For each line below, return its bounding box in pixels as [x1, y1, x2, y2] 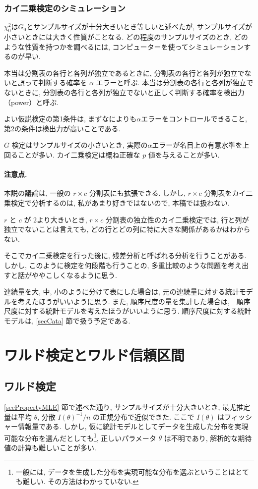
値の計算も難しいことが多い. [4, 442, 96, 453]
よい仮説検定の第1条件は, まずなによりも [4, 113, 137, 124]
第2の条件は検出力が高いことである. [4, 123, 121, 133]
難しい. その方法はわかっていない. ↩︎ [22, 476, 139, 487]
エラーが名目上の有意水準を [152, 140, 243, 150]
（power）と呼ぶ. [4, 97, 59, 107]
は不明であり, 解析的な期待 [164, 433, 252, 443]
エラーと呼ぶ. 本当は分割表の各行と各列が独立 [96, 77, 247, 88]
